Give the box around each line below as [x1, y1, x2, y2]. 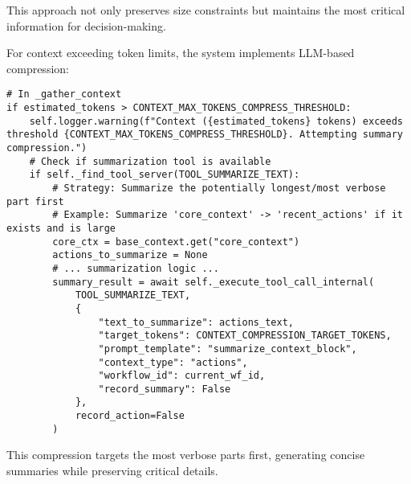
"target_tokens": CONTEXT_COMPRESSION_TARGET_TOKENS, [98, 330, 392, 342]
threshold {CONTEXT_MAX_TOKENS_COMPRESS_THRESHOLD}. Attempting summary [6, 129, 403, 141]
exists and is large [6, 222, 116, 234]
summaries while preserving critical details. [6, 462, 218, 479]
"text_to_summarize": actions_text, [98, 316, 294, 328]
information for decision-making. [6, 17, 166, 34]
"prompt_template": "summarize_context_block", [98, 342, 357, 355]
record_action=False [75, 410, 185, 422]
